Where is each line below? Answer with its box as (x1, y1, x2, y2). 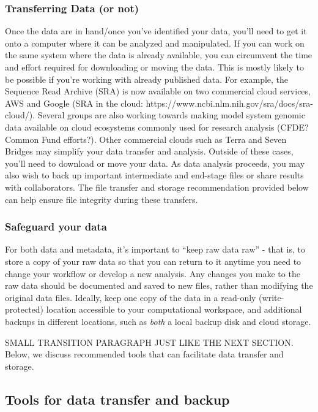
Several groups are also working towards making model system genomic (37, 109, 305, 121)
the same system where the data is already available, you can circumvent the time (5, 48, 312, 61)
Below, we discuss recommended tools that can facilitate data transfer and (5, 348, 284, 360)
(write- (259, 291, 284, 303)
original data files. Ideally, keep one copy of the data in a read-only (5, 291, 256, 303)
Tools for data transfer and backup (5, 389, 230, 408)
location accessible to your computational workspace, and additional (46, 303, 302, 316)
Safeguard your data (5, 219, 107, 234)
